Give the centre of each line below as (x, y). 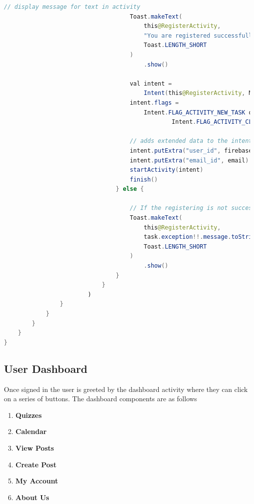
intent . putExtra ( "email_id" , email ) (189, 160)
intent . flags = (154, 103)
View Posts (35, 447)
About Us (32, 497)
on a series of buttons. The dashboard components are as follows (101, 399)
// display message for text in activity (72, 7)
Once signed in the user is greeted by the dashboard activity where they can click (126, 389)
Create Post (36, 464)
